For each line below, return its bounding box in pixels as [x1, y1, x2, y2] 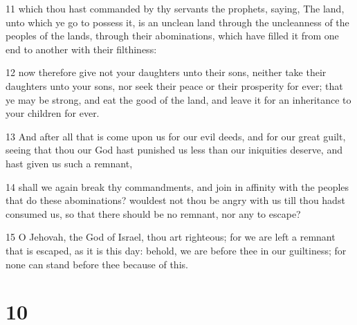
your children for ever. [6, 106, 100, 120]
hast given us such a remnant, [6, 156, 133, 170]
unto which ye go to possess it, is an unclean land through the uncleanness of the [6, 15, 349, 29]
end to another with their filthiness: [6, 41, 157, 56]
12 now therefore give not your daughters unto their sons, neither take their [6, 65, 327, 80]
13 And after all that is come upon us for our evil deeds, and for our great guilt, [6, 129, 346, 143]
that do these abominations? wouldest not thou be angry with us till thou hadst [6, 193, 345, 207]
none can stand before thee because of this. [6, 257, 188, 271]
